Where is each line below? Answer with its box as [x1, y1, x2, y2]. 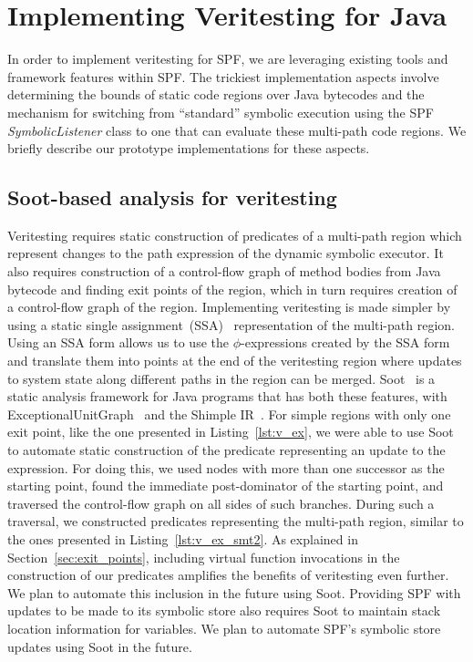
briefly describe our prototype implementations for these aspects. [7, 139, 370, 158]
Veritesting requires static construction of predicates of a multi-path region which [7, 225, 462, 244]
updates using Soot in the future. [7, 636, 192, 656]
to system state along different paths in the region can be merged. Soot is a [7, 368, 436, 388]
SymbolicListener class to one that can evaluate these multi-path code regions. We [7, 120, 467, 140]
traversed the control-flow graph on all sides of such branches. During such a [7, 493, 435, 512]
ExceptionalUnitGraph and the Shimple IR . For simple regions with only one [7, 404, 451, 423]
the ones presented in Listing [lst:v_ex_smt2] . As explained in [7, 529, 358, 548]
